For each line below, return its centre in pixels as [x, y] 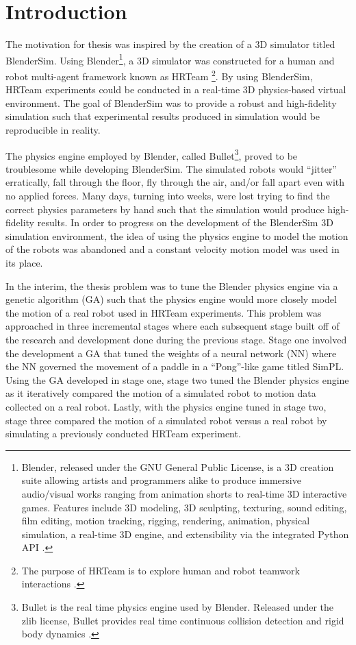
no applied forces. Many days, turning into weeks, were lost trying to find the [168, 196]
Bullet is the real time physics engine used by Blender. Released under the [178, 607]
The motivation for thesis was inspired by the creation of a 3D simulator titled [170, 44]
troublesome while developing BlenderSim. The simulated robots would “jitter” [171, 168]
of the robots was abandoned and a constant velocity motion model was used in [173, 249]
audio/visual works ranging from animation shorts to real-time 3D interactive [184, 493]
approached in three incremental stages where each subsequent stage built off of [173, 326]
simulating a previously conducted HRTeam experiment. [123, 434]
